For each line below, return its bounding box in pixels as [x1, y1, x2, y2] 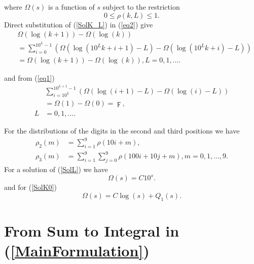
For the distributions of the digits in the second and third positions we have [4, 125, 240, 136]
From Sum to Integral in [4, 220, 179, 241]
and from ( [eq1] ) [4, 73, 55, 83]
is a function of [48, 2, 95, 12]
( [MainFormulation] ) [4, 240, 150, 260]
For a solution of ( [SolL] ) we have [4, 164, 108, 175]
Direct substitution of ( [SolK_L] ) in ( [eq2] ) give [4, 19, 153, 29]
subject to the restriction [102, 2, 180, 12]
